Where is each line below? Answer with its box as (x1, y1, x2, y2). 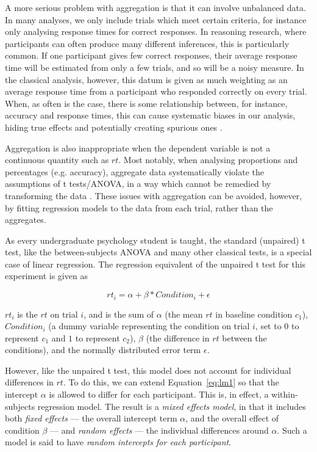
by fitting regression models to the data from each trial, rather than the (5, 201, 273, 214)
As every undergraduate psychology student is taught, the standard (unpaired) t (5, 233, 305, 246)
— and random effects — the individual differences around (50, 423, 269, 436)
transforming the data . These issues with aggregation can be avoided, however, (5, 189, 302, 202)
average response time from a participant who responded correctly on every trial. (5, 85, 307, 98)
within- (271, 388, 298, 401)
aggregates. (5, 213, 46, 226)
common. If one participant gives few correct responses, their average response (5, 49, 297, 62)
